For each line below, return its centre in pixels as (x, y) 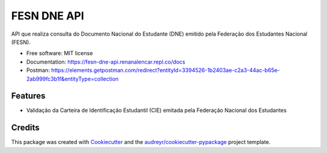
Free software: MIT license (60, 53)
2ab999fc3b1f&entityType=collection (73, 79)
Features (28, 96)
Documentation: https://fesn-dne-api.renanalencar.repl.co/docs (106, 62)
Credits (25, 128)
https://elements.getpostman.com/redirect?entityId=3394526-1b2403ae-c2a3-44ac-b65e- (166, 70)
